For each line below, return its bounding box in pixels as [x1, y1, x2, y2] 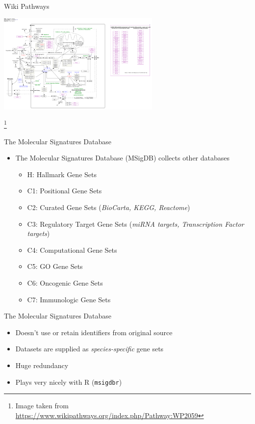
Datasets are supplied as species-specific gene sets [15, 344, 164, 354]
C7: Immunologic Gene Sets [27, 294, 111, 304]
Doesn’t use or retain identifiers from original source [15, 327, 173, 337]
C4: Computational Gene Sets [27, 244, 117, 255]
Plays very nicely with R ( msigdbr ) [15, 376, 122, 387]
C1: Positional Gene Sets [27, 185, 102, 196]
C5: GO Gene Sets [27, 261, 83, 271]
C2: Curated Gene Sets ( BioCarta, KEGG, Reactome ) [27, 202, 190, 212]
